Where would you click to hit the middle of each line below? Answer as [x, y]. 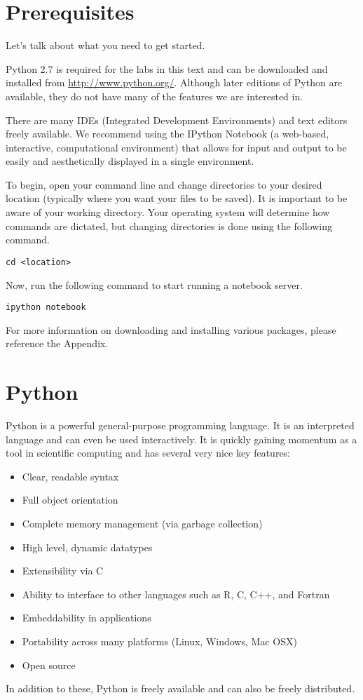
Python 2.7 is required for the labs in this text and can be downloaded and [167, 68]
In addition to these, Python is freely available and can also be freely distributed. [180, 688]
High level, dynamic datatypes [87, 547]
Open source [49, 665]
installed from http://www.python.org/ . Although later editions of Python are [174, 82]
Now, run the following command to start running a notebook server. [154, 284]
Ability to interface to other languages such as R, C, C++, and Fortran [176, 594]
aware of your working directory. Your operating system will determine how [168, 212]
